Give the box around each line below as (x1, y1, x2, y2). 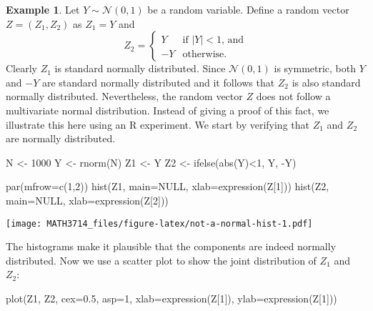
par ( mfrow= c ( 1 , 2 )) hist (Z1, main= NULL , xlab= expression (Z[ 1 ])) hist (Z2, (6, 179, 329, 194)
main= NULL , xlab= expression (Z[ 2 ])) (6, 192, 169, 207)
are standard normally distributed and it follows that (41, 74, 275, 89)
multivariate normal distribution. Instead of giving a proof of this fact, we (6, 102, 329, 117)
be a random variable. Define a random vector (147, 2, 349, 16)
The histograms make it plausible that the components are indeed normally (6, 239, 337, 254)
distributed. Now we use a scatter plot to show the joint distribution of (6, 252, 317, 267)
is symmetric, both (274, 61, 357, 76)
